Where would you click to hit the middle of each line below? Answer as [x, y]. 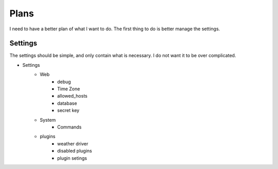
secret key [68, 110]
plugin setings [72, 158]
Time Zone [69, 89]
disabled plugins [75, 151]
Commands [69, 127]
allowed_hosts [72, 96]
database [67, 103]
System [48, 120]
